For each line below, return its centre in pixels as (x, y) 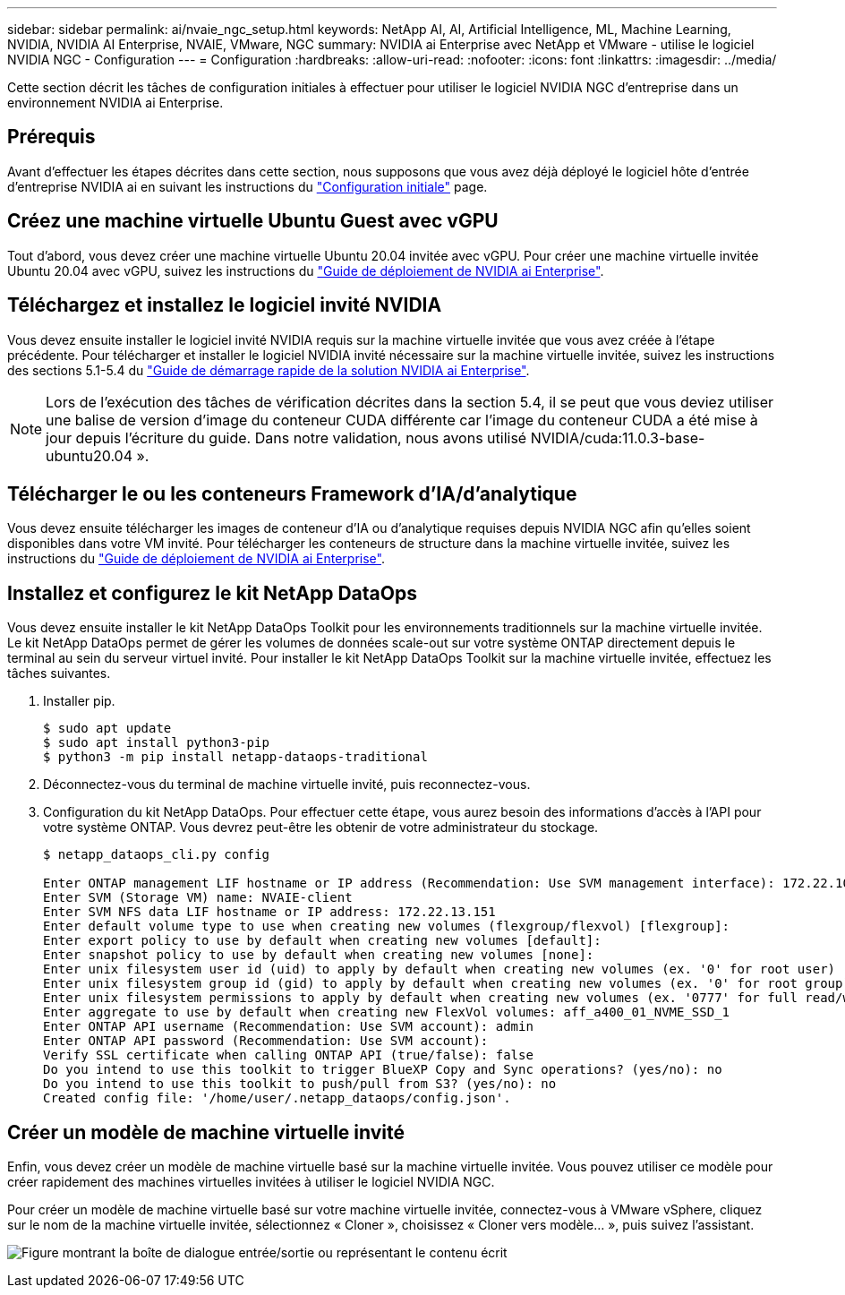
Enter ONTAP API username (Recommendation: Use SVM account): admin (288, 1027)
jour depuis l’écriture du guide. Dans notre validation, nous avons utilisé (286, 437)
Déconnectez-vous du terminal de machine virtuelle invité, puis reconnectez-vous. (287, 785)
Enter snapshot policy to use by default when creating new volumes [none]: (319, 955)
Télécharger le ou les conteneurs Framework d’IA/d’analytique (292, 493)
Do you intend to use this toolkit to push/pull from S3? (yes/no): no (300, 1084)
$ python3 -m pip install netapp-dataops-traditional (235, 757)
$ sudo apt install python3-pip (156, 743)
